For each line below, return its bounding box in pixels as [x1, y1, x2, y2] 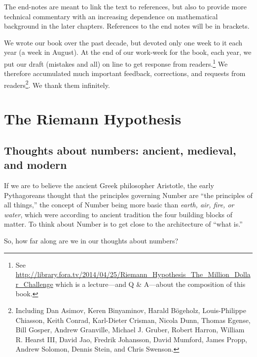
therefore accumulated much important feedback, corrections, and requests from [4, 68, 246, 79]
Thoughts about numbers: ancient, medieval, [4, 142, 236, 158]
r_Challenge [15, 278, 53, 289]
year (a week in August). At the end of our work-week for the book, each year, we [4, 47, 252, 57]
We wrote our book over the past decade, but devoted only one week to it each [4, 37, 243, 47]
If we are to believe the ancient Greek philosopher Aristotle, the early [4, 180, 214, 191]
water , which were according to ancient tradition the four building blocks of [4, 209, 233, 219]
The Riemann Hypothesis [4, 109, 182, 129]
